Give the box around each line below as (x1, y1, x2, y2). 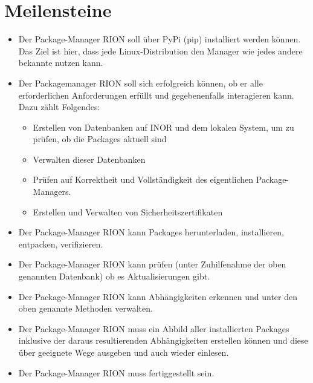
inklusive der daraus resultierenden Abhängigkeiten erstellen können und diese (18, 334, 308, 347)
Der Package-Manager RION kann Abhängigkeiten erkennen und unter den (18, 290, 298, 303)
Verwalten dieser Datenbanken (33, 152, 146, 165)
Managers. (33, 185, 71, 198)
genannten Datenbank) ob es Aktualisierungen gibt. (18, 270, 210, 283)
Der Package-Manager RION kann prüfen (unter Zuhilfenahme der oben (18, 258, 286, 270)
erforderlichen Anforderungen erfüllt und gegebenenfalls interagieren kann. (18, 88, 294, 101)
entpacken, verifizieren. (18, 237, 103, 250)
